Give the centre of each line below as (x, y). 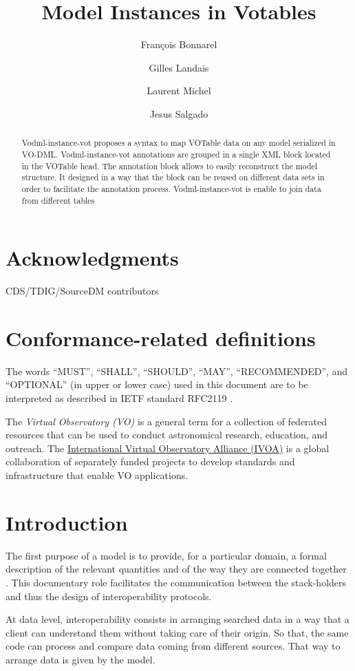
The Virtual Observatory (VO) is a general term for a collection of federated (166, 421)
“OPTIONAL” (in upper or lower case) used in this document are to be (157, 384)
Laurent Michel (179, 90)
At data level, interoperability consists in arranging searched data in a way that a (177, 619)
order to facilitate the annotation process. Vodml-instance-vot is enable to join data (171, 188)
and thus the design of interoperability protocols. (109, 596)
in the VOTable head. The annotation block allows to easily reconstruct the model (170, 166)
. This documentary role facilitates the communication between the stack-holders (176, 582)
